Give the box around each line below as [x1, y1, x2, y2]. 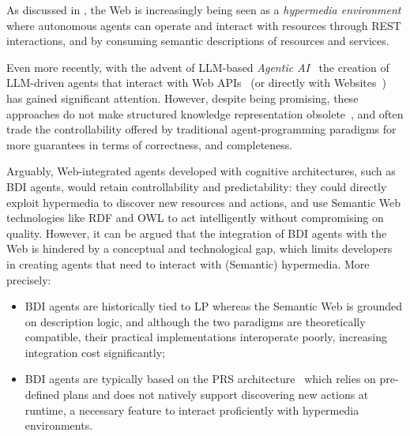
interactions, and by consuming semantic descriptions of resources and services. [6, 32, 389, 49]
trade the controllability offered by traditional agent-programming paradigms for [6, 121, 397, 137]
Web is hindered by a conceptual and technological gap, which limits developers [6, 240, 393, 257]
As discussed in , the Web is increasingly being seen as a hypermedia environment [6, 2, 401, 17]
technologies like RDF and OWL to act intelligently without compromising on [6, 209, 384, 226]
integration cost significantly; [24, 344, 165, 360]
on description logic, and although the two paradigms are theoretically [24, 313, 366, 329]
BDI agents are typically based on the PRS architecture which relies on [24, 370, 376, 387]
